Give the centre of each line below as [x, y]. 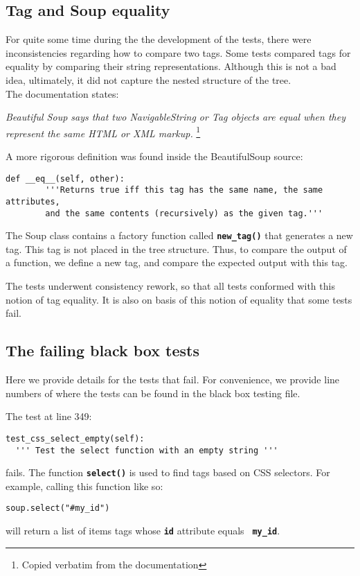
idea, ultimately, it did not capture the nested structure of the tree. [148, 79]
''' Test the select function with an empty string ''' [147, 450]
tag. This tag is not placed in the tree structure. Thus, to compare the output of [176, 248]
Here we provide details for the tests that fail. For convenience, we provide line [173, 379]
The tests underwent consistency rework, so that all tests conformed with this [170, 286]
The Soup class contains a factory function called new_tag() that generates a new [179, 235]
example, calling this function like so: [84, 486]
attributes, [33, 201]
